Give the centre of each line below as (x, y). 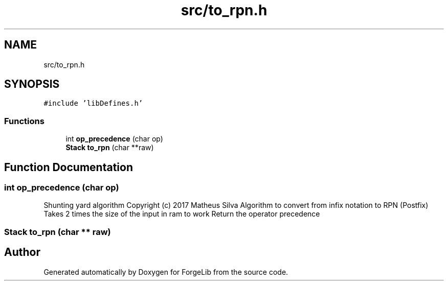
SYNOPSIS (32, 84)
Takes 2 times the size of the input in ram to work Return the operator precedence (182, 214)
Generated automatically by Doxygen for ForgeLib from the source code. (166, 272)
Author (22, 252)
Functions (24, 121)
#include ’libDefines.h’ (93, 103)
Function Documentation (69, 167)
